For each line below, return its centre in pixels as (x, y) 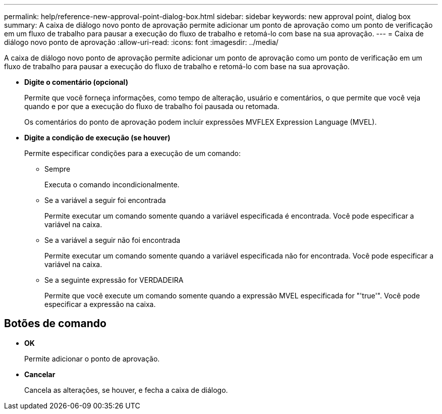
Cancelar (40, 374)
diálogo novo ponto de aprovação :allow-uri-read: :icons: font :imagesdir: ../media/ (141, 42)
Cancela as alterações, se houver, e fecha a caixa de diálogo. (126, 390)
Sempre (58, 169)
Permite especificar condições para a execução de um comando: (132, 153)
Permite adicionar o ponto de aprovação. (92, 358)
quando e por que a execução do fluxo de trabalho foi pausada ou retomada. (152, 106)
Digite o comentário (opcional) (76, 82)
